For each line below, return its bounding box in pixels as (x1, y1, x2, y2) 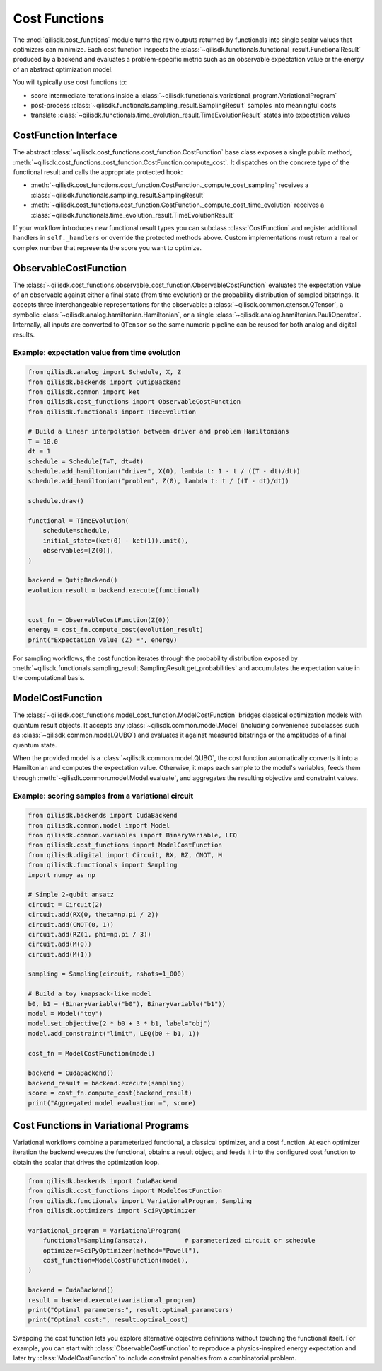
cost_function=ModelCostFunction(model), (42, 1256, 189, 1264)
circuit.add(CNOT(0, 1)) (28, 920, 115, 928)
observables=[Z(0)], (42, 546, 115, 555)
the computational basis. (13, 674, 85, 682)
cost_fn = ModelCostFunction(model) (28, 1049, 156, 1057)
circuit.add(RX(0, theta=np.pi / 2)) (28, 910, 159, 919)
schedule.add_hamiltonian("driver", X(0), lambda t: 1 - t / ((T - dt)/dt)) (28, 468, 301, 475)
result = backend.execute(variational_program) (28, 1296, 196, 1304)
